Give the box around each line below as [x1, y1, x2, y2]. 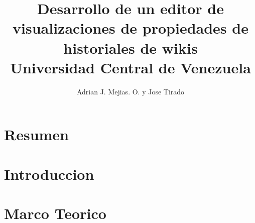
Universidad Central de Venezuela [10, 57, 251, 77]
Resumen [4, 124, 69, 145]
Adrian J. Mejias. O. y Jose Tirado [76, 86, 185, 96]
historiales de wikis [63, 37, 198, 58]
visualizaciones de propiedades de [13, 18, 248, 38]
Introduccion [4, 163, 94, 184]
